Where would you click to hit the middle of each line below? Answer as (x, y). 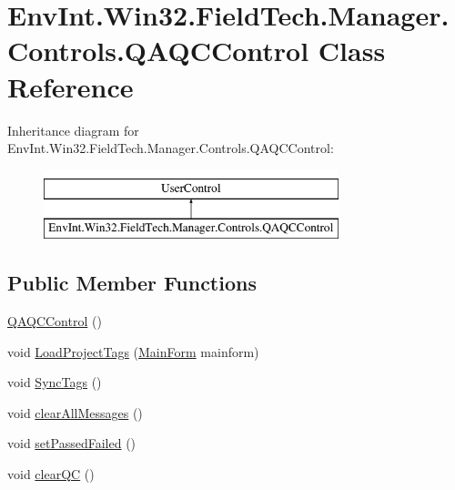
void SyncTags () (55, 382)
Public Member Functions (132, 283)
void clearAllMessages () (75, 412)
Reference (71, 86)
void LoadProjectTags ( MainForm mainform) (133, 351)
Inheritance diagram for (73, 130)
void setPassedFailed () (72, 443)
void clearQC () (51, 474)
